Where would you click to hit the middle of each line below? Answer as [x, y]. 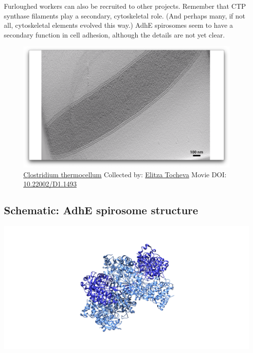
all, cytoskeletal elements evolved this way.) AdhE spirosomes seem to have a [118, 25]
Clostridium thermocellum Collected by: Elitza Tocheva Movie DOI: [125, 174]
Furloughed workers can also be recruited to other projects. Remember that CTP [125, 6]
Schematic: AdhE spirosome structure [101, 210]
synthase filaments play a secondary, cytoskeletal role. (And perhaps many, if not [125, 15]
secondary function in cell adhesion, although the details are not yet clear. [114, 34]
